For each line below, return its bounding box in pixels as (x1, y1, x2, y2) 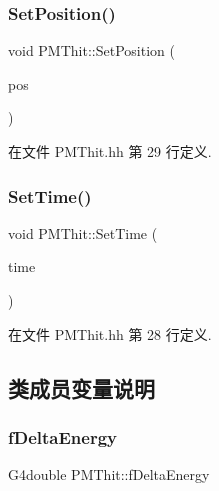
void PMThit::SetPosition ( (8, 40, 175, 61)
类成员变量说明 (8, 372, 155, 403)
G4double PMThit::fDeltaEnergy (8, 464, 210, 485)
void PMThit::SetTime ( (8, 222, 158, 243)
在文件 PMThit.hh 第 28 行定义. (8, 323, 212, 344)
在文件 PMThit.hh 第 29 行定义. (8, 141, 212, 161)
